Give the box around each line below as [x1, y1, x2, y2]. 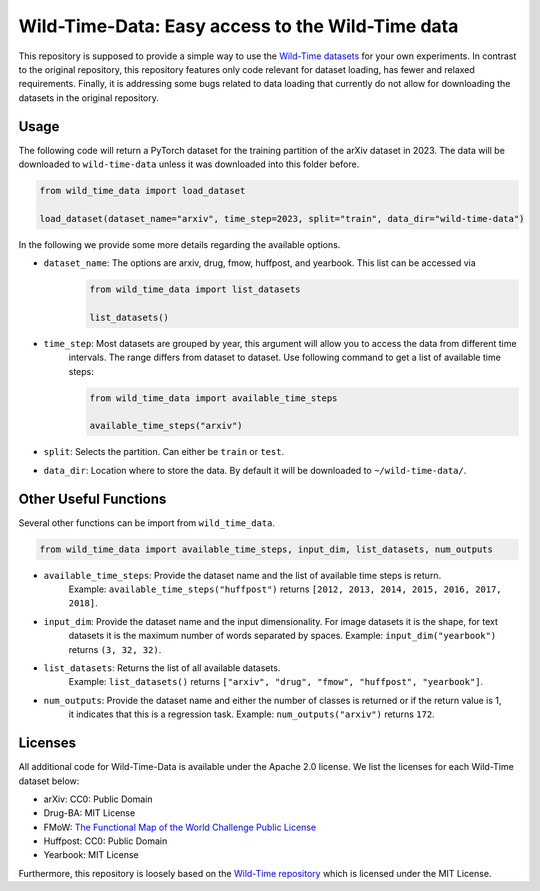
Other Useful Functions [18, 490, 167, 507]
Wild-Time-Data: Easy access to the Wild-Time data [18, 15, 459, 37]
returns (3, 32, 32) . [68, 643, 162, 655]
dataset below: [18, 775, 80, 787]
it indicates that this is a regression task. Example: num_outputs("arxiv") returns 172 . [68, 708, 435, 720]
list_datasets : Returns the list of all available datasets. [43, 662, 281, 674]
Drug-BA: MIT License [43, 807, 136, 819]
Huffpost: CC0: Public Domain [43, 835, 168, 847]
